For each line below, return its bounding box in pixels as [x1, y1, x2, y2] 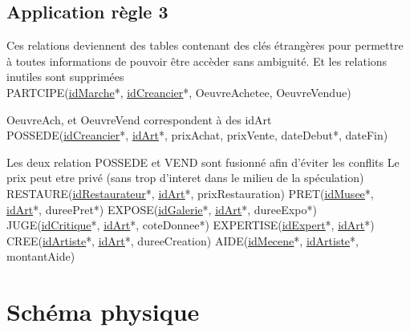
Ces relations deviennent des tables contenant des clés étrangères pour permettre [6, 37, 404, 54]
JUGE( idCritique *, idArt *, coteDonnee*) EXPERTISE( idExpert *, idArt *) [6, 217, 375, 233]
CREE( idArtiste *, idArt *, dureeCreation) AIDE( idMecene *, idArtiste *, [6, 232, 359, 249]
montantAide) [6, 248, 75, 265]
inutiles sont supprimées [6, 68, 124, 85]
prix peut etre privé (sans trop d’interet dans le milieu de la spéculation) [6, 169, 364, 186]
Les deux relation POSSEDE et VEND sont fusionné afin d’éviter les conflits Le [6, 153, 400, 170]
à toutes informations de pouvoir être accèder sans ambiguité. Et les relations [6, 52, 388, 69]
